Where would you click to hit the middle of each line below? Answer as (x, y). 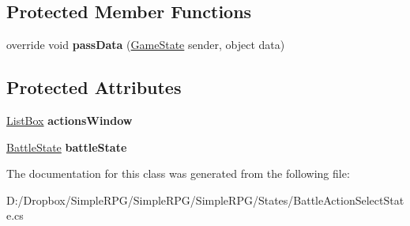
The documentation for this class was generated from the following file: (178, 173)
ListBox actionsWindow (70, 120)
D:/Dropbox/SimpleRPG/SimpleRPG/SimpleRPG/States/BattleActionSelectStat (205, 200)
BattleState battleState (67, 147)
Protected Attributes (94, 87)
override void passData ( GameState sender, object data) (146, 45)
